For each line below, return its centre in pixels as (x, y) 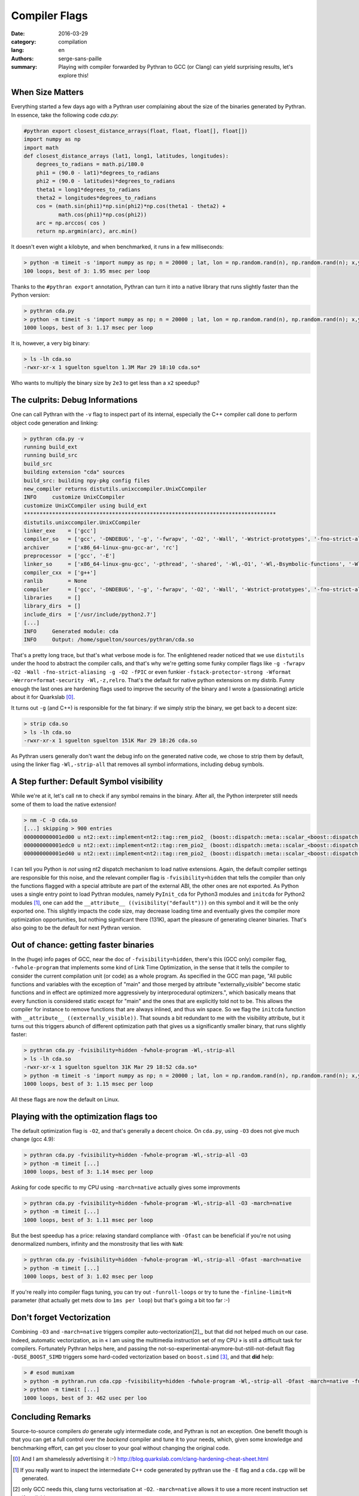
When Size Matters (47, 92)
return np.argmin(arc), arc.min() (87, 231)
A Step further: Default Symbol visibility (87, 782)
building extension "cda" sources (74, 472)
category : (24, 41)
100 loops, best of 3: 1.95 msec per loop (87, 271)
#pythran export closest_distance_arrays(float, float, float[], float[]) (136, 131)
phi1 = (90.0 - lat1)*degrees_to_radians (98, 173)
